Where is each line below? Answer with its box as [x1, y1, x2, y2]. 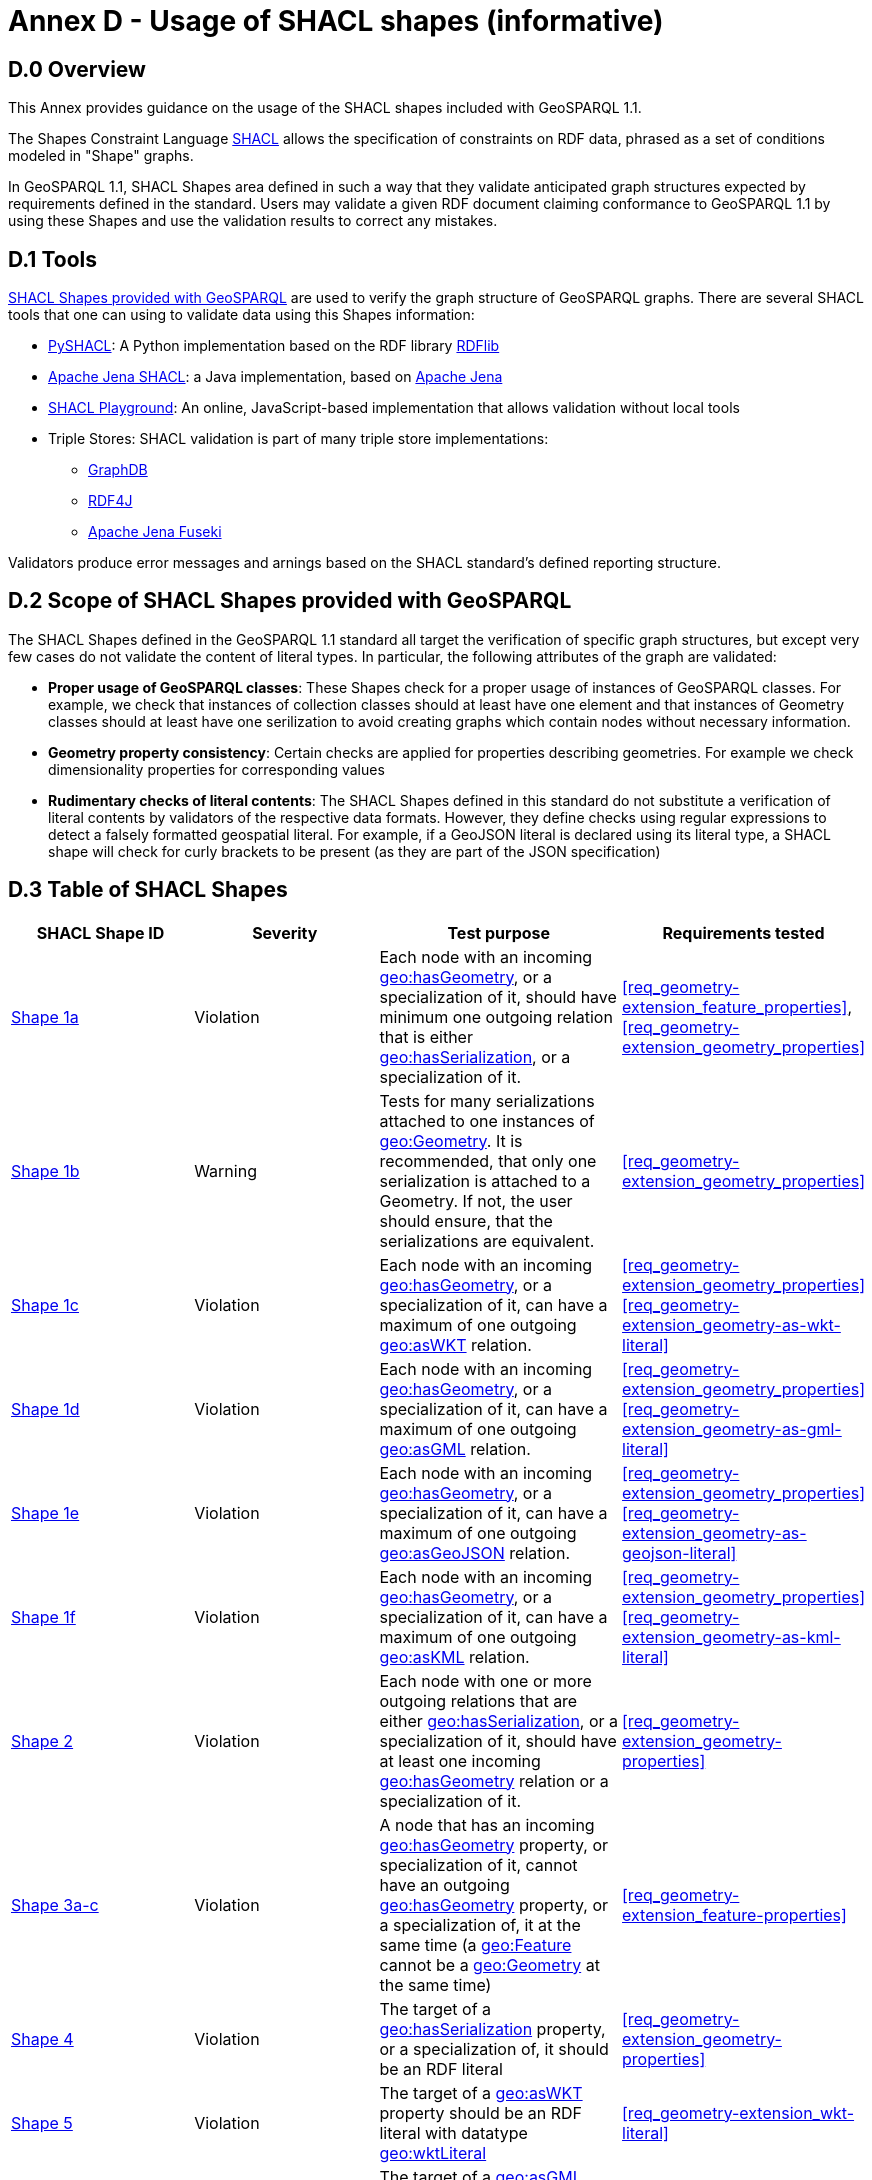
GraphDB [88, 461, 148, 479]
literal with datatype [379, 2122, 528, 2143]
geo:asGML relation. [379, 1438, 531, 1459]
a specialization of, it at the [379, 1914, 581, 1935]
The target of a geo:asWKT [379, 2082, 583, 2103]
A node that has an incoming [379, 1814, 595, 1835]
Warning [194, 1160, 257, 1181]
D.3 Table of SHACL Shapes [8, 877, 288, 903]
